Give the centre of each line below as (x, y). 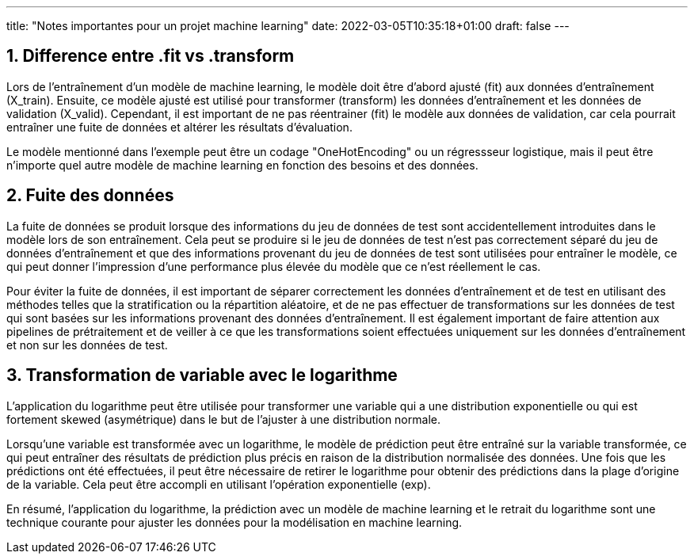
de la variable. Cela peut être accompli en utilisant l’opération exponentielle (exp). (219, 484)
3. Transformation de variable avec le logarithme (202, 375)
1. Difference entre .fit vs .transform (151, 56)
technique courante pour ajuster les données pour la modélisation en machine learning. (235, 522)
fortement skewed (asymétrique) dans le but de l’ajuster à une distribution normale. (223, 419)
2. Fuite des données (90, 196)
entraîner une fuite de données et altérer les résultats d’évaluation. (179, 127)
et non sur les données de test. (87, 345)
